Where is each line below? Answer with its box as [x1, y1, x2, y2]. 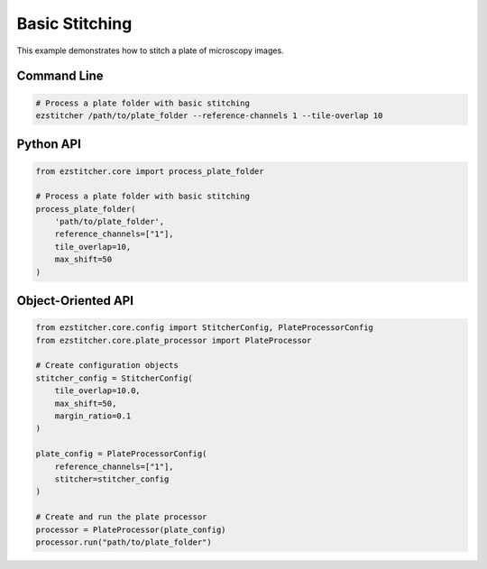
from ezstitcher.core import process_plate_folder [35, 166, 265, 176]
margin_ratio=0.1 [54, 410, 132, 421]
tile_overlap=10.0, [54, 386, 142, 396]
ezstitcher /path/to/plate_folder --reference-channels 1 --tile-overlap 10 [35, 110, 383, 121]
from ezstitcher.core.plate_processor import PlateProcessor [35, 335, 312, 345]
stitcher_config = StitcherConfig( [35, 372, 193, 383]
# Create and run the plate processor [35, 512, 207, 522]
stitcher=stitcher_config [54, 473, 170, 484]
